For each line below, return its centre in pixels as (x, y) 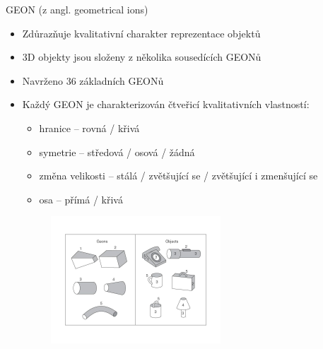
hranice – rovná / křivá (89, 128)
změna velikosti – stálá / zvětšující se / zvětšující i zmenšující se (178, 176)
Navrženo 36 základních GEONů (93, 80)
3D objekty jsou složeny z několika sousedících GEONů (142, 57)
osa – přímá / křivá (81, 199)
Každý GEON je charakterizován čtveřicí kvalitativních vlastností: (166, 104)
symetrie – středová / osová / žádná (117, 152)
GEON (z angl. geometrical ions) (77, 9)
